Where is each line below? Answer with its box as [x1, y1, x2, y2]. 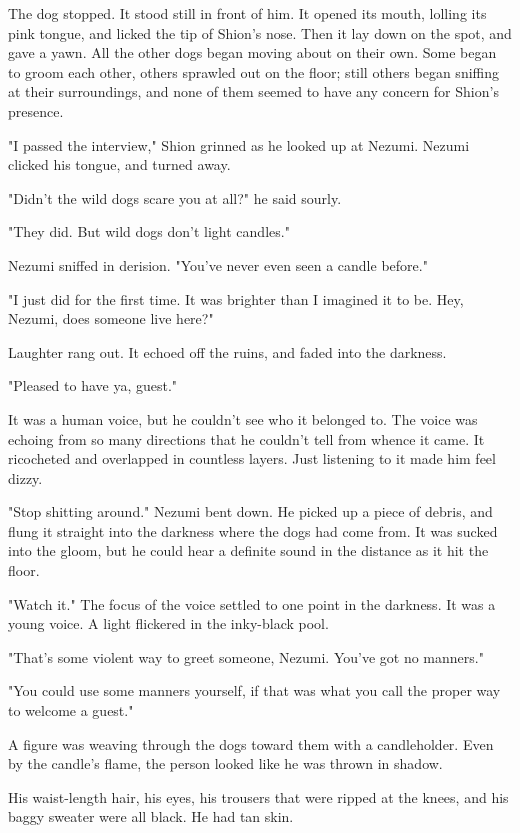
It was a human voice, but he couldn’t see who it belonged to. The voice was [8, 408, 478, 429]
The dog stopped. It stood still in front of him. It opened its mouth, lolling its [8, 3, 487, 23]
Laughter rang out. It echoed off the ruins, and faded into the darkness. [8, 341, 447, 362]
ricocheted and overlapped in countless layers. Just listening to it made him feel [8, 448, 496, 469]
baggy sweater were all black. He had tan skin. [8, 806, 294, 827]
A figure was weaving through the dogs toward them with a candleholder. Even [8, 733, 494, 754]
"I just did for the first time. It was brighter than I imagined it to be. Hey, [8, 288, 464, 309]
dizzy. [8, 467, 43, 488]
